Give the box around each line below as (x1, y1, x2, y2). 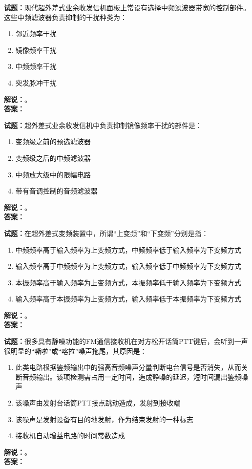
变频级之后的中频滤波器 (15, 152, 91, 163)
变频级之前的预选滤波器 (15, 136, 91, 147)
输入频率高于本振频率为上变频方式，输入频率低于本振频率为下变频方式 (15, 294, 241, 304)
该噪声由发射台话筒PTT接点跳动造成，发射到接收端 (15, 398, 181, 408)
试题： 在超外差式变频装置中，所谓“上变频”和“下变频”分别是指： (4, 228, 209, 238)
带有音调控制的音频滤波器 (15, 186, 98, 196)
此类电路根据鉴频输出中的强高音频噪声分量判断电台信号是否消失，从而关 (15, 362, 248, 372)
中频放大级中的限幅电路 (15, 169, 91, 179)
